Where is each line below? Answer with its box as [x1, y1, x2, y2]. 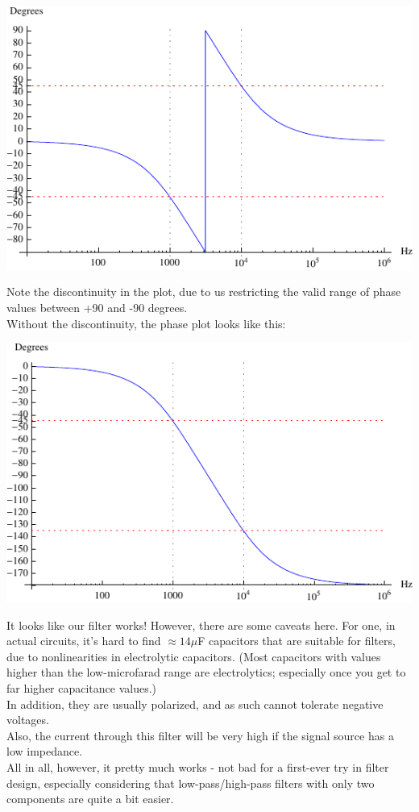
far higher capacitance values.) [6, 680, 157, 697]
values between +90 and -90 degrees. [6, 298, 188, 315]
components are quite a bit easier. [6, 790, 174, 807]
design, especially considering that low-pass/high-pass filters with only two [6, 774, 375, 791]
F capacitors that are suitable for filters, [197, 632, 396, 649]
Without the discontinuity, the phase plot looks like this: [6, 314, 286, 331]
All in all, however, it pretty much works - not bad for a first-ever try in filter [6, 759, 389, 776]
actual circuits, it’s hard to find [6, 632, 161, 649]
